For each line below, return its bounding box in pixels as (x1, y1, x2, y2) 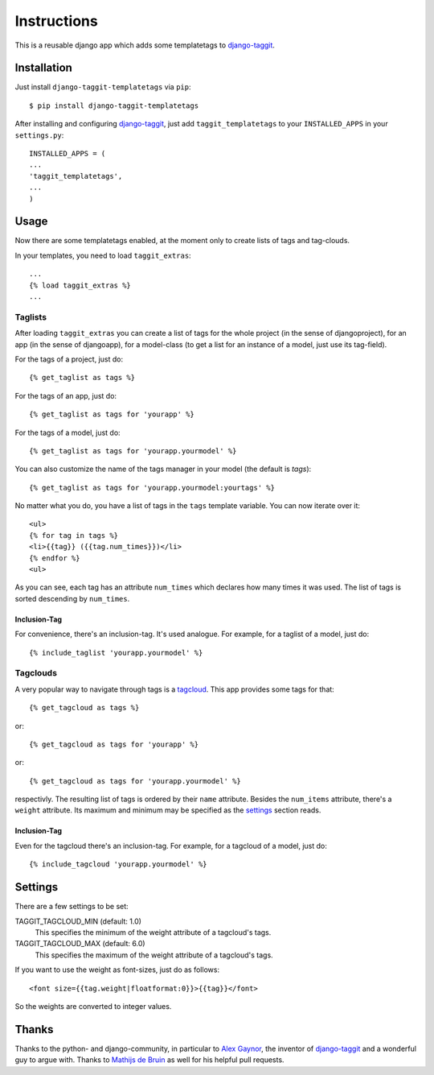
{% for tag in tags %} (29, 531, 119, 540)
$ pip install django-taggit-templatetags (29, 101, 199, 110)
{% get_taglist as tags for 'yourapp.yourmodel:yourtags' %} (29, 483, 275, 492)
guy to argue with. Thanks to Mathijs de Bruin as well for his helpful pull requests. (14, 1055, 285, 1065)
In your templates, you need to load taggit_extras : (14, 250, 192, 260)
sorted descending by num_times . (14, 593, 130, 603)
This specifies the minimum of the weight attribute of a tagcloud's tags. (35, 927, 272, 937)
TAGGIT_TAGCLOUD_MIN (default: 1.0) (14, 916, 142, 926)
